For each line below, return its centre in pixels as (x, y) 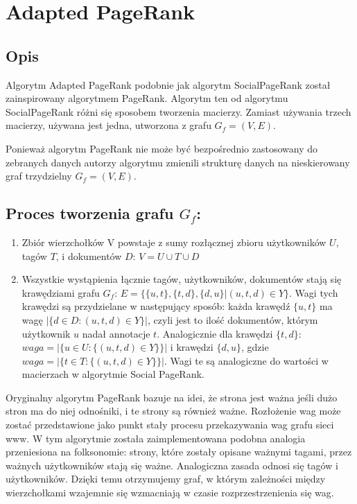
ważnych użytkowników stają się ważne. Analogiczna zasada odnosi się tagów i (172, 465)
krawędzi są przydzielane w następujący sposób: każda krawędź (156, 306)
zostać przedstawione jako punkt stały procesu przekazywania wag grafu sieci (170, 425)
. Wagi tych (314, 292)
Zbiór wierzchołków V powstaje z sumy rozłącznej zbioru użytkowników (174, 242)
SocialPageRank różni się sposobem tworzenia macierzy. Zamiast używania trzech (178, 111)
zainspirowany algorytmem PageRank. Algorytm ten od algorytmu (147, 98)
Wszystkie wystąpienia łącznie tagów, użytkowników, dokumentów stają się (182, 279)
